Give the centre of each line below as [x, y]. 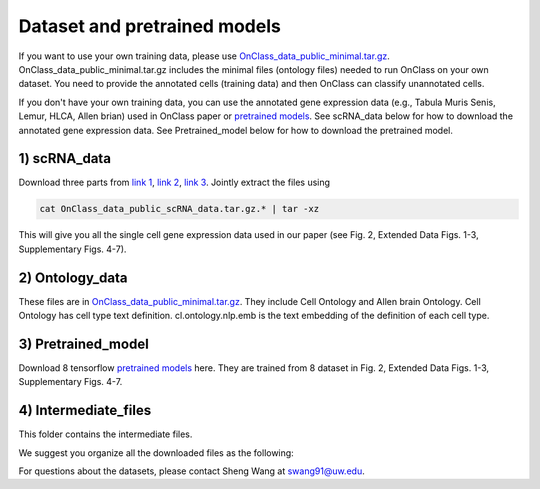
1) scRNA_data [65, 158]
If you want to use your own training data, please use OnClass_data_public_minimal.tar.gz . [204, 56]
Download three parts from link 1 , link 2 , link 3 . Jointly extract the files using [174, 182]
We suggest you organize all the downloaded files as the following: [156, 452]
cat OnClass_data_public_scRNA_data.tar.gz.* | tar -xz [179, 209]
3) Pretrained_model [83, 343]
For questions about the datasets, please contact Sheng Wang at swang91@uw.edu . [191, 471]
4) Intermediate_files [85, 410]
